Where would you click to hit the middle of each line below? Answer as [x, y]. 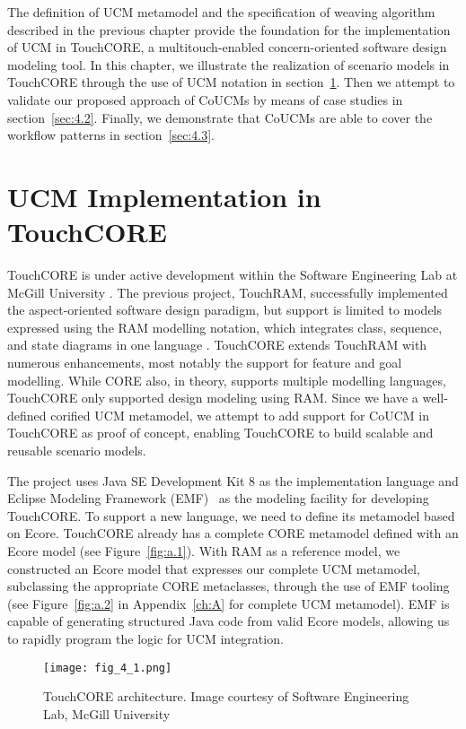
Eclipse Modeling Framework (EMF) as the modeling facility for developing [218, 498]
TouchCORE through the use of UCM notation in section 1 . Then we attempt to [231, 82]
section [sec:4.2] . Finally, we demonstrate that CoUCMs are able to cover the [220, 117]
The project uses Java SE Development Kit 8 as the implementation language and [233, 480]
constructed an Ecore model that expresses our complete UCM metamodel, [214, 568]
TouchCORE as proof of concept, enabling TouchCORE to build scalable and [220, 433]
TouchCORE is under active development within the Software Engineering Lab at [233, 275]
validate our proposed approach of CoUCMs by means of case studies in [205, 99]
